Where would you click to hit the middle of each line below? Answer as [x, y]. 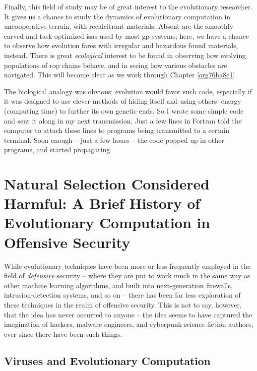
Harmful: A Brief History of [102, 203]
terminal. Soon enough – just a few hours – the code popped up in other [114, 140]
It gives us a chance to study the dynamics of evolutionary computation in [117, 16]
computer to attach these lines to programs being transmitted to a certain [117, 130]
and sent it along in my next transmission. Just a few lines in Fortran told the [123, 120]
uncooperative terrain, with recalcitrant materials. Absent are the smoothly [119, 26]
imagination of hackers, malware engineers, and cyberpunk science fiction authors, [129, 324]
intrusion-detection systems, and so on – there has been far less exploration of [122, 295]
